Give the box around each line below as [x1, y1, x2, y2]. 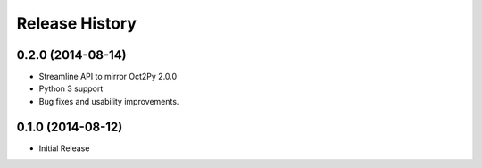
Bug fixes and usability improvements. [38, 96, 179, 106]
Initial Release [38, 143, 90, 154]
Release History [16, 13, 137, 33]
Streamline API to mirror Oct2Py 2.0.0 [38, 71, 178, 82]
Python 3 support [38, 83, 104, 94]
